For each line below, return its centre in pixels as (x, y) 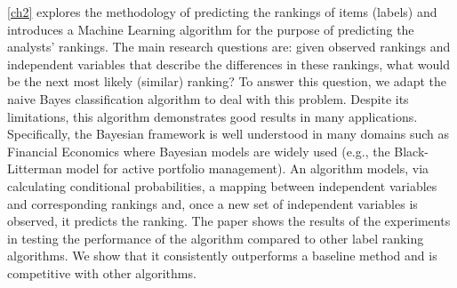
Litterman (35, 168)
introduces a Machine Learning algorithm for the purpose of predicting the (211, 29)
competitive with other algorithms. (102, 272)
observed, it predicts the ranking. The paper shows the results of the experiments (229, 221)
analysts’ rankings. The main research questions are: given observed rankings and (229, 47)
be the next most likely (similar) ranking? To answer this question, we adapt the (227, 81)
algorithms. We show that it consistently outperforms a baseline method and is (222, 256)
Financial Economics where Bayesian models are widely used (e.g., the (199, 151)
